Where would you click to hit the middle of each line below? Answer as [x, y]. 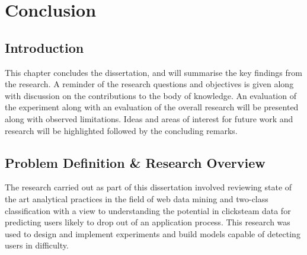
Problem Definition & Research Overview [135, 162]
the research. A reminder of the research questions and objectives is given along [149, 84]
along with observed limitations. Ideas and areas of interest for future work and [149, 118]
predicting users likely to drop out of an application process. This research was [148, 222]
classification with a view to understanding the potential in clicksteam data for [148, 210]
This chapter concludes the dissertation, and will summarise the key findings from [153, 72]
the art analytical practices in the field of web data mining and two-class [137, 198]
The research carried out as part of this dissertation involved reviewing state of [148, 187]
